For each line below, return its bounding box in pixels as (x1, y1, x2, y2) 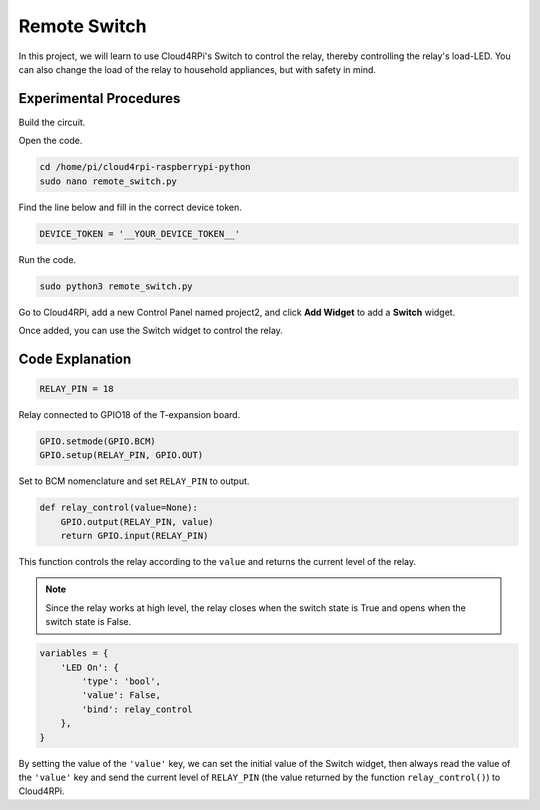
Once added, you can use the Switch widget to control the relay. (18, 324, 284, 336)
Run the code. (18, 253, 77, 265)
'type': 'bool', (81, 675, 162, 687)
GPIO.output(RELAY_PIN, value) (60, 516, 214, 527)
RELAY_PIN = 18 (39, 383, 114, 394)
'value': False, (81, 690, 162, 701)
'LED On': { (60, 661, 120, 673)
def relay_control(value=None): (39, 502, 199, 514)
